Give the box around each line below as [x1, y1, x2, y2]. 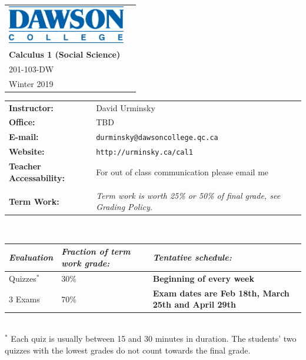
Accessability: [9, 171, 65, 184]
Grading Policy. [96, 201, 153, 213]
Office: [9, 116, 35, 128]
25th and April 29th [152, 298, 236, 311]
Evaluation [9, 251, 54, 264]
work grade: [61, 257, 110, 269]
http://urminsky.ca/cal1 [96, 148, 193, 157]
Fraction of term [61, 245, 131, 258]
